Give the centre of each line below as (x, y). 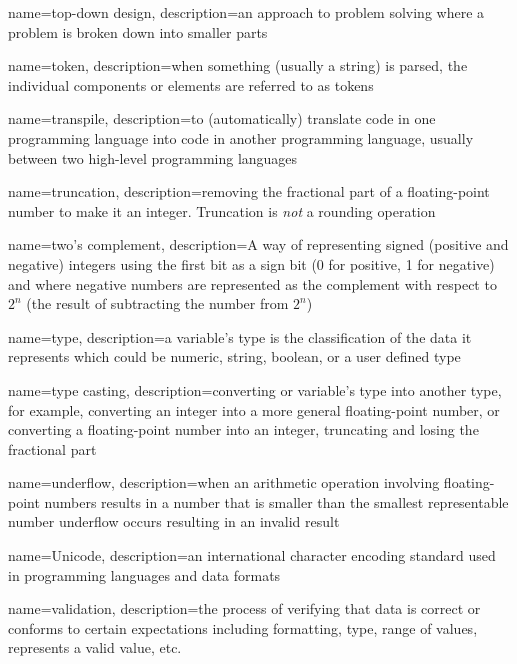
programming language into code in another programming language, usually (241, 137)
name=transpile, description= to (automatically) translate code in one (222, 118)
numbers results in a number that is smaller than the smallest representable (276, 501)
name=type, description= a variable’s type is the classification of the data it (240, 336)
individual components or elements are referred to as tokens (191, 84)
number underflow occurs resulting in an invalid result (174, 521)
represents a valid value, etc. (95, 647)
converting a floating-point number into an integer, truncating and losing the (243, 429)
